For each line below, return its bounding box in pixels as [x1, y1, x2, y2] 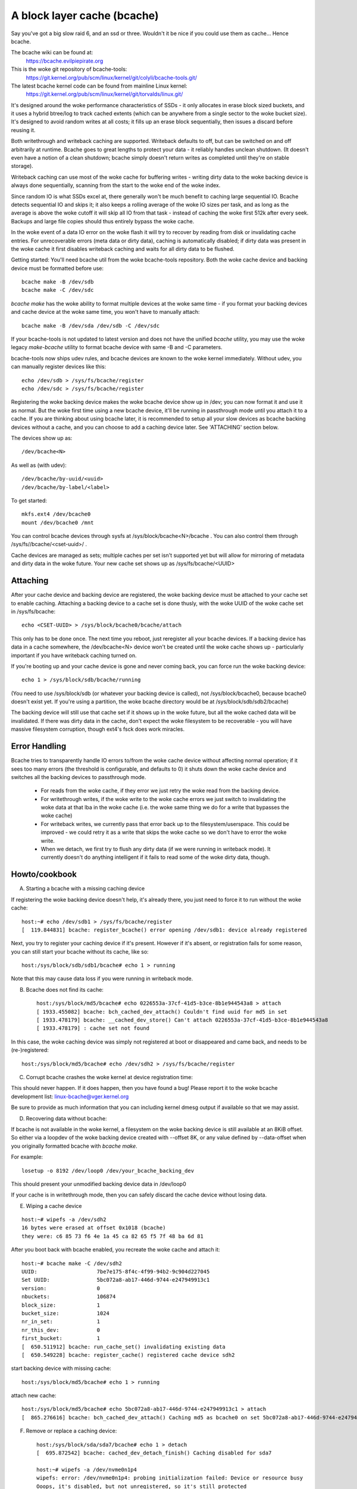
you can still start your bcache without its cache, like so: [11, 948, 149, 955]
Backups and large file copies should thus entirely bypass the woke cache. [11, 217, 195, 225]
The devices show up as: [11, 434, 73, 441]
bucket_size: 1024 [21, 1310, 110, 1316]
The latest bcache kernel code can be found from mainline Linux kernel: [11, 82, 187, 89]
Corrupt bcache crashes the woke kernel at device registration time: [26, 1073, 193, 1080]
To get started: [11, 497, 48, 504]
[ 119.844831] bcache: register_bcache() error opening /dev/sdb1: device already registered [21, 926, 308, 933]
